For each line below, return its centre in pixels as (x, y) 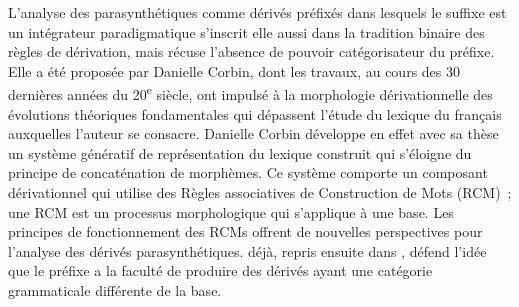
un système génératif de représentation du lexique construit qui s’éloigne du (240, 152)
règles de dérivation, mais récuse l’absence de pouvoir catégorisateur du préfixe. (251, 51)
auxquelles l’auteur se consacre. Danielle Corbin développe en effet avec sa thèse (253, 133)
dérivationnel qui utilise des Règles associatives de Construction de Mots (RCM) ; (260, 192)
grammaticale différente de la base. (115, 289)
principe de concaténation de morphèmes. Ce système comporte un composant (248, 172)
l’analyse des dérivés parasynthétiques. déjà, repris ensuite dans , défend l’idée (247, 250)
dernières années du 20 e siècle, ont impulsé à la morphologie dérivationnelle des (250, 93)
